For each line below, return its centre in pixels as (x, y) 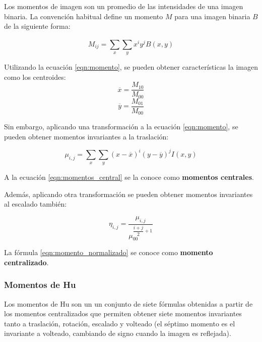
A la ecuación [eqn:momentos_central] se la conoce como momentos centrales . (129, 177)
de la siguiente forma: (37, 26)
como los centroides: (35, 77)
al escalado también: (36, 204)
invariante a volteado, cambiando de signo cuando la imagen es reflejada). (118, 333)
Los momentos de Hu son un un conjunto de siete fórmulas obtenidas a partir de (128, 303)
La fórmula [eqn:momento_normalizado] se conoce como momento (109, 252)
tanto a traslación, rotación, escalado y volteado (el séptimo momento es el (120, 323)
